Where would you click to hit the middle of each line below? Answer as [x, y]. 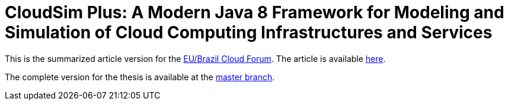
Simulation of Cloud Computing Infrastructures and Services [249, 32]
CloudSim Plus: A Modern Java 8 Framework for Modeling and [255, 12]
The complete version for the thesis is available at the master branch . [140, 77]
